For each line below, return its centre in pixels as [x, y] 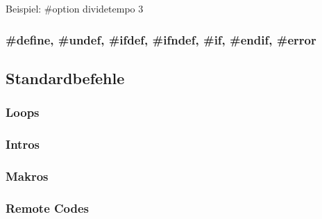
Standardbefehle [65, 78]
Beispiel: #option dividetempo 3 [75, 8]
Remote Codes [48, 208]
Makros [27, 176]
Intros [23, 144]
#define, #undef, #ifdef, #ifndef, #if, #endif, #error [161, 39]
